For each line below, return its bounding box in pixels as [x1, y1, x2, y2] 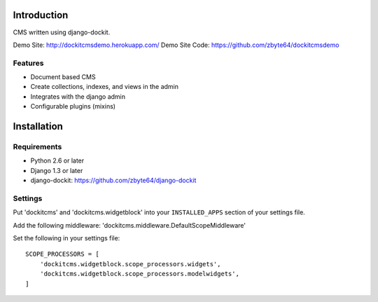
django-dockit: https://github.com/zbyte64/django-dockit [30, 176, 197, 185]
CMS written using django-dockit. [13, 28, 111, 36]
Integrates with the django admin [30, 92, 126, 101]
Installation [13, 121, 63, 132]
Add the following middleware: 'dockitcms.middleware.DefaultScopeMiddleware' [13, 221, 246, 229]
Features [13, 58, 44, 68]
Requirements [13, 142, 62, 151]
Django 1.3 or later [30, 166, 83, 174]
